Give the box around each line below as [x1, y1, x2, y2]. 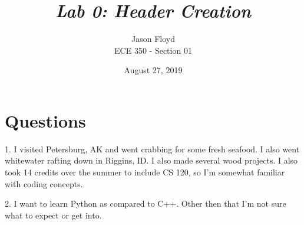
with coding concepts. [5, 177, 83, 190]
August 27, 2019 [124, 64, 183, 76]
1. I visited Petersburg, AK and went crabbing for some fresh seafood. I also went [5, 142, 300, 155]
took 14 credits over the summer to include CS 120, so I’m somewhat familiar [5, 166, 285, 178]
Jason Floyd [131, 32, 175, 45]
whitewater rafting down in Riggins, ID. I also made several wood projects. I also [5, 154, 298, 167]
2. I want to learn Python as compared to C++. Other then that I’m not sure [5, 197, 286, 210]
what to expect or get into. [5, 208, 102, 221]
